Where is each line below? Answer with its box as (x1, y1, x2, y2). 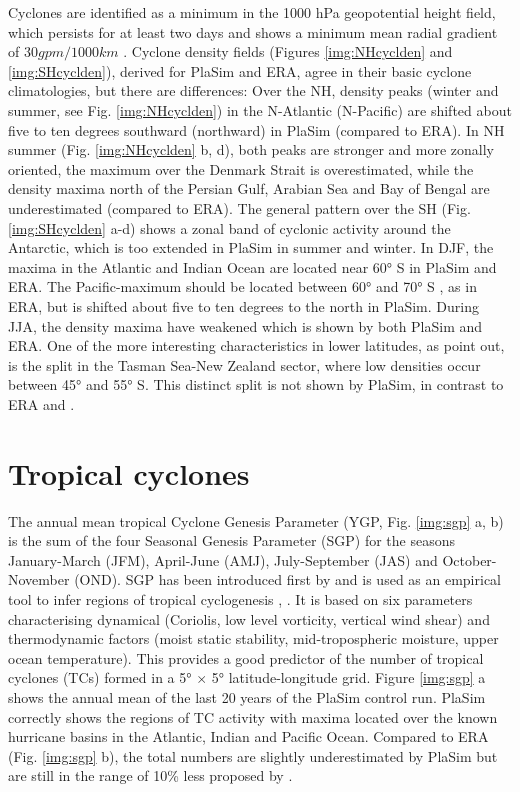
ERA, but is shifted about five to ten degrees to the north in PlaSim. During (8, 295, 479, 316)
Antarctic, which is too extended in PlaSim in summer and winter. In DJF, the (8, 237, 494, 258)
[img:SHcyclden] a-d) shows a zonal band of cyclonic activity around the (8, 217, 451, 238)
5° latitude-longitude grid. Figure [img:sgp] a (211, 667, 486, 688)
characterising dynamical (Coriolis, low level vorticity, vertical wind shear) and (8, 608, 490, 629)
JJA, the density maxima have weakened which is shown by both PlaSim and (8, 315, 483, 336)
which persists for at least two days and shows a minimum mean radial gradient (8, 21, 498, 42)
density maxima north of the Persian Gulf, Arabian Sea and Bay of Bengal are (8, 178, 490, 199)
